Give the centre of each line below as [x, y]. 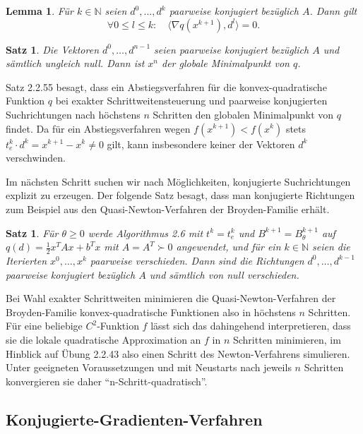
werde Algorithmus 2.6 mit [145, 233]
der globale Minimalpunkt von [226, 63]
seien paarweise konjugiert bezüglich [232, 49]
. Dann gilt [333, 11]
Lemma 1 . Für [40, 11]
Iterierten [26, 260]
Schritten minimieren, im [287, 339]
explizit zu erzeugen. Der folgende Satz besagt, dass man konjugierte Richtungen [180, 195]
